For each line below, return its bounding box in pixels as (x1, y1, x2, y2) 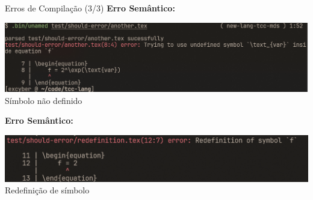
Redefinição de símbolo (5, 184, 90, 196)
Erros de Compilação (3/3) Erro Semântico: (5, 2, 175, 14)
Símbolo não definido (5, 94, 82, 106)
